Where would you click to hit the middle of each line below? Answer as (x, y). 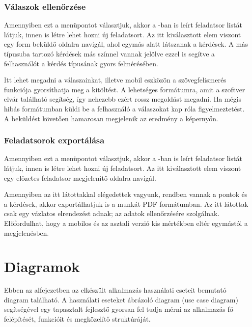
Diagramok (42, 266)
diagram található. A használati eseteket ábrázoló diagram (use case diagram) (121, 299)
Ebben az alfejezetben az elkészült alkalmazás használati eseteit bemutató (115, 290)
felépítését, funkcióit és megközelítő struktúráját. (77, 319)
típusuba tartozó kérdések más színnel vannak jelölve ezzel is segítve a (110, 54)
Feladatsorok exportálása (54, 140)
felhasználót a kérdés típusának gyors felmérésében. (81, 63)
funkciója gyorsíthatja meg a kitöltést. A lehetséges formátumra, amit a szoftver (125, 89)
